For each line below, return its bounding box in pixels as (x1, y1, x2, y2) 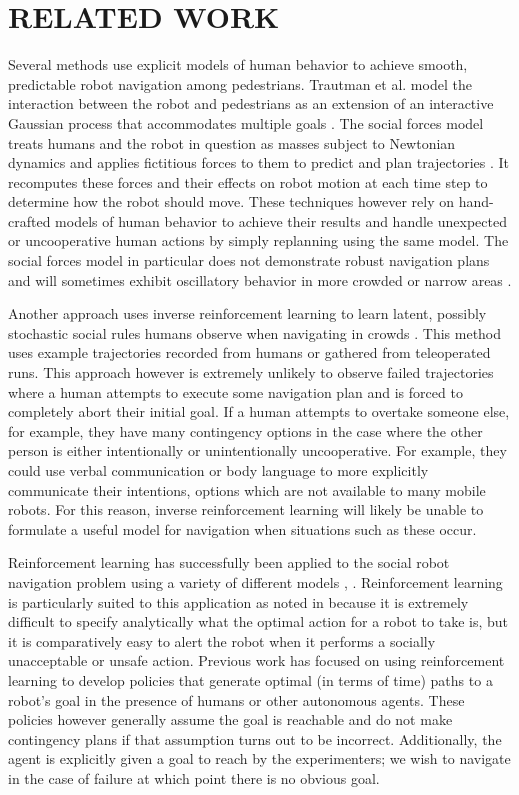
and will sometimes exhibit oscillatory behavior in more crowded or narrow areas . (8, 269, 512, 290)
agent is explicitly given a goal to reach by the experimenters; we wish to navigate (8, 748, 511, 769)
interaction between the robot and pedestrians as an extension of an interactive (8, 93, 494, 114)
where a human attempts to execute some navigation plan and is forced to (8, 381, 463, 402)
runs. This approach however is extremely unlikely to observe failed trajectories (8, 362, 494, 383)
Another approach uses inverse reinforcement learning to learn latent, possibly (8, 303, 487, 324)
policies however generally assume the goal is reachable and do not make (8, 709, 453, 730)
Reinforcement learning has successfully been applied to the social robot (8, 552, 450, 573)
